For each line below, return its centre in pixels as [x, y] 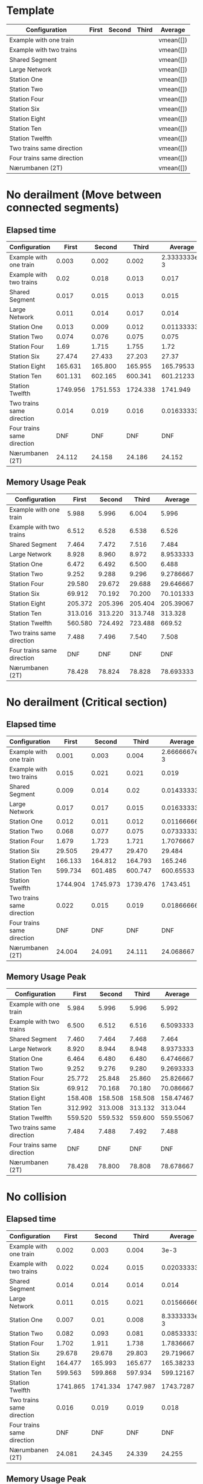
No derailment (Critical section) [87, 702]
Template [30, 11]
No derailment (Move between [84, 195]
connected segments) [63, 208]
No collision [37, 1197]
